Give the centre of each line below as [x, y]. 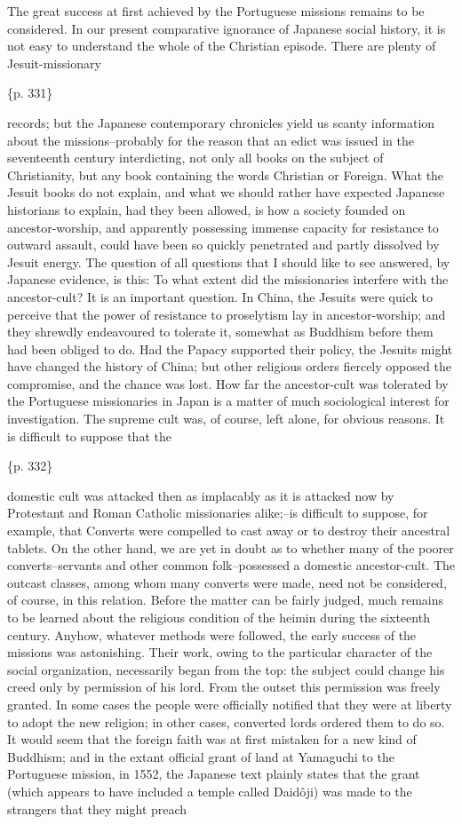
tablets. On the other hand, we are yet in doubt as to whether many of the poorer [231, 547]
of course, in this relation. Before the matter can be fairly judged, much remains [226, 600]
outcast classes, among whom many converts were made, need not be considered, [227, 582]
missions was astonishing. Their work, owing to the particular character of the [220, 652]
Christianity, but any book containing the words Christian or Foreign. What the [226, 174]
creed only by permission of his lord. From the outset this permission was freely [224, 687]
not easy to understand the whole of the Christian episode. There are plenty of [222, 46]
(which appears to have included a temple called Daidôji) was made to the [210, 791]
